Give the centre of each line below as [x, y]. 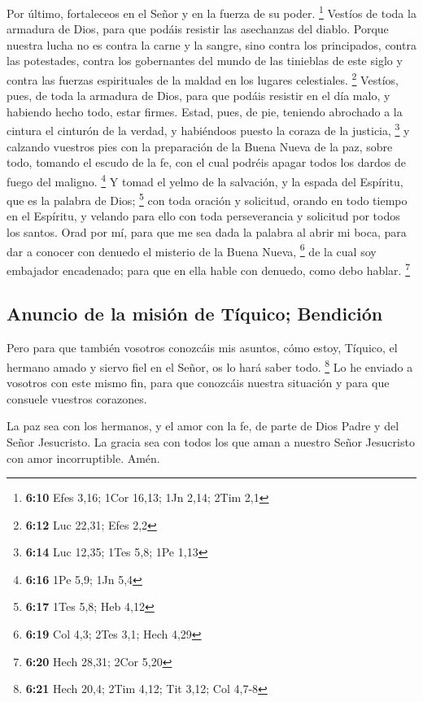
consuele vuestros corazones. [77, 398]
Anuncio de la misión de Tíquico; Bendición [195, 314]
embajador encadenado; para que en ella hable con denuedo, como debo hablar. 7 [208, 268]
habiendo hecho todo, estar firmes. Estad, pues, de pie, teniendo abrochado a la [205, 111]
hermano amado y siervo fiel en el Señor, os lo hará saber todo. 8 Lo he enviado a [210, 365]
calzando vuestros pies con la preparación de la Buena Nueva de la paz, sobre [200, 146]
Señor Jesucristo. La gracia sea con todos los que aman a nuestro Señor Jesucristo [211, 441]
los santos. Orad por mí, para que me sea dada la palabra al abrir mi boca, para [207, 232]
